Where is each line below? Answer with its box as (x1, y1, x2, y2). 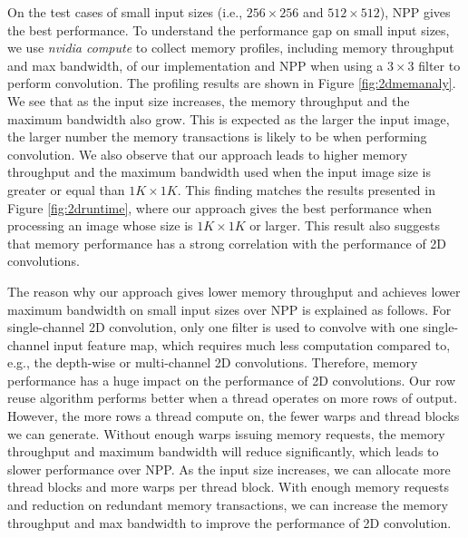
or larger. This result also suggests (249, 216, 441, 235)
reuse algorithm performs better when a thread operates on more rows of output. (7, 388, 458, 407)
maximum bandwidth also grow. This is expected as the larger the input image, (7, 109, 450, 128)
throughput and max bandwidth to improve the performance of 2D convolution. (7, 513, 452, 532)
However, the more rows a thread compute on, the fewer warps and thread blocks (7, 406, 460, 426)
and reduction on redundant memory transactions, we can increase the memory (7, 495, 448, 514)
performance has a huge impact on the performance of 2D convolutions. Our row (7, 370, 456, 389)
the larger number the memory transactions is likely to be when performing (7, 127, 427, 146)
